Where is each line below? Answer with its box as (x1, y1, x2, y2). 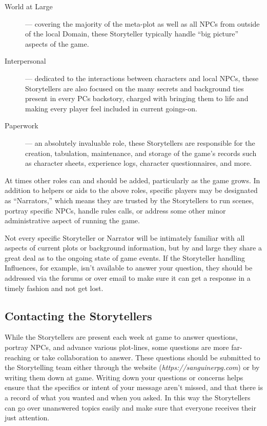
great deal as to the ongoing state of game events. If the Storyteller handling (5, 252, 245, 263)
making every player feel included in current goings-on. (25, 103, 197, 113)
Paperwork (5, 120, 38, 131)
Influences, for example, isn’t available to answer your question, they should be (5, 262, 253, 273)
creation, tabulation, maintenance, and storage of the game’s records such (25, 147, 257, 158)
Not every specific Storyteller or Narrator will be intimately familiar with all (5, 232, 245, 243)
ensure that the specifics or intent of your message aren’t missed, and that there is (5, 382, 263, 393)
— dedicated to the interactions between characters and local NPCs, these (25, 72, 259, 83)
